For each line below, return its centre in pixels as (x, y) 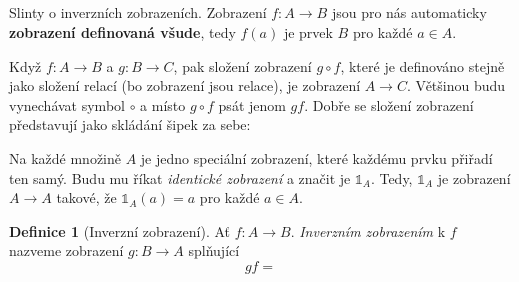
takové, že (86, 197)
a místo (163, 104)
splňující (214, 250)
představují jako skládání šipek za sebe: (130, 124)
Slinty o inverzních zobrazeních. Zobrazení (138, 12)
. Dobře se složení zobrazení (389, 104)
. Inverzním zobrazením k (368, 230)
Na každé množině (65, 157)
